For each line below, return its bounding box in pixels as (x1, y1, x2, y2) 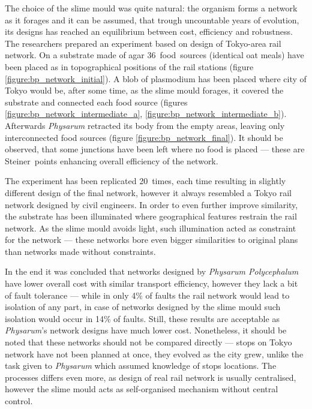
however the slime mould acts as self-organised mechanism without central (5, 383, 278, 395)
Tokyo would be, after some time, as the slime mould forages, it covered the (5, 84, 284, 97)
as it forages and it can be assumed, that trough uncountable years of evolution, (5, 13, 299, 26)
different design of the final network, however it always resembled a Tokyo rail (5, 186, 292, 199)
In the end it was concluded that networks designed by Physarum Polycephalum (5, 265, 299, 278)
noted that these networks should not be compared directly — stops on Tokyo (5, 336, 292, 348)
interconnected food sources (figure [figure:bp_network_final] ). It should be (5, 131, 283, 143)
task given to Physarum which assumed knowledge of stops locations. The (5, 359, 277, 372)
